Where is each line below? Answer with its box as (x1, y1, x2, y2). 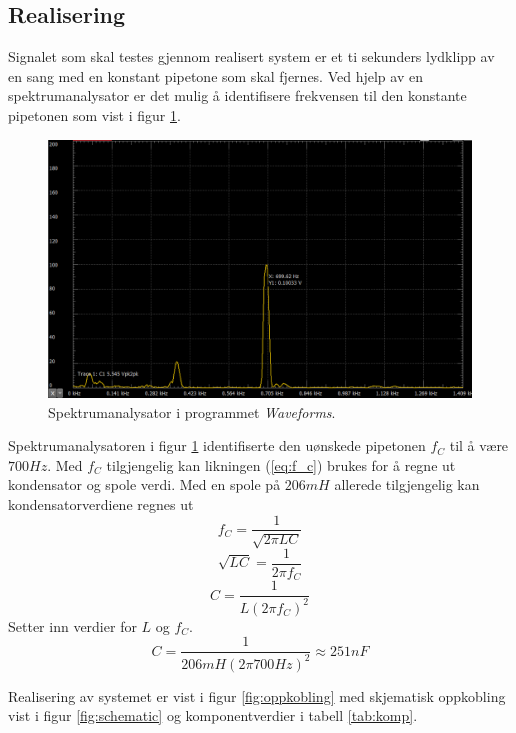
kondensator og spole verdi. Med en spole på (8, 474, 281, 495)
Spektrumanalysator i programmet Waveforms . (48, 401, 336, 422)
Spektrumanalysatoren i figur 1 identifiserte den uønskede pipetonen (8, 435, 426, 456)
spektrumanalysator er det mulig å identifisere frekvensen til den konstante (8, 85, 467, 106)
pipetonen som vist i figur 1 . (8, 104, 181, 125)
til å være (449, 435, 509, 456)
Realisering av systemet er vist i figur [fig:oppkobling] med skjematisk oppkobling (8, 685, 506, 706)
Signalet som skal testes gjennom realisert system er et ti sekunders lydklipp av (8, 46, 495, 67)
